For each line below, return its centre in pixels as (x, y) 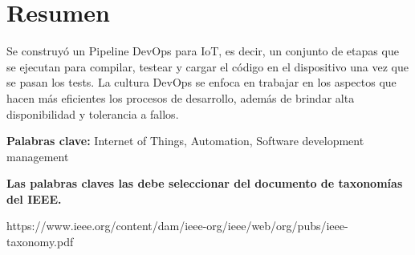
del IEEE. (34, 198)
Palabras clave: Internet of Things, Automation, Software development (185, 141)
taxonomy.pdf (40, 242)
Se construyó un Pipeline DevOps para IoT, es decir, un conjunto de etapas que (203, 51)
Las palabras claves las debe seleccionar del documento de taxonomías (205, 183)
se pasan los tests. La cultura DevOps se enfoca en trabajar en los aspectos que (201, 82)
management (38, 156)
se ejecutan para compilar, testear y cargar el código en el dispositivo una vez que (207, 66)
